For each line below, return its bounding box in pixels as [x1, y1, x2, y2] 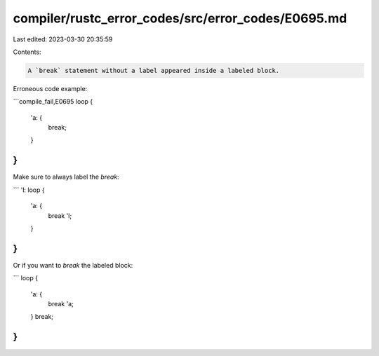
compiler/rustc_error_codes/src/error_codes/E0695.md [13, 11, 347, 26]
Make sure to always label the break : [13, 172, 119, 182]
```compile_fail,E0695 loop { [13, 97, 93, 106]
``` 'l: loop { [13, 186, 45, 194]
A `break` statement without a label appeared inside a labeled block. [27, 67, 280, 74]
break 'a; [48, 300, 74, 308]
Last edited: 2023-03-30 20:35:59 [13, 35, 113, 43]
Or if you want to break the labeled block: [13, 261, 133, 269]
